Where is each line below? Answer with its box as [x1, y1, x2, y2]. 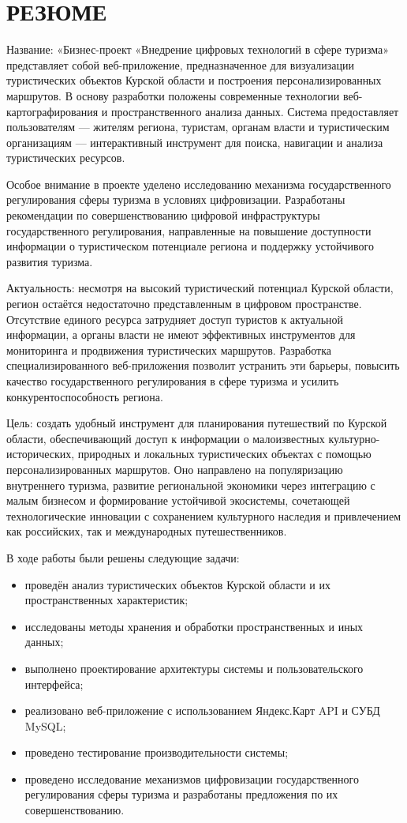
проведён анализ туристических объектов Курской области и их [24, 576, 330, 592]
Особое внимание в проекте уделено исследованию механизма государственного [6, 175, 391, 192]
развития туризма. [6, 253, 93, 269]
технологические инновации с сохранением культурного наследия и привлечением [6, 507, 401, 524]
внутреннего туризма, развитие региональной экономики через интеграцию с [6, 476, 375, 493]
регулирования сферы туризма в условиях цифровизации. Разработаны [6, 191, 345, 208]
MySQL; [24, 717, 66, 734]
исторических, [6, 445, 75, 462]
